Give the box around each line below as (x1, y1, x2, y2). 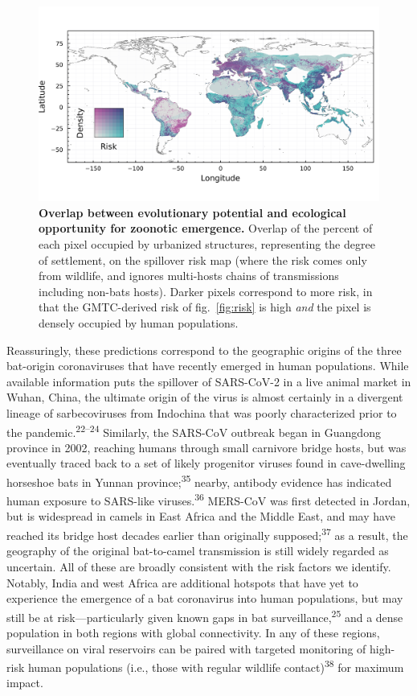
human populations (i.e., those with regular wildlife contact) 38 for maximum (27, 657, 404, 675)
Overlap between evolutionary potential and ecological (39, 204, 346, 220)
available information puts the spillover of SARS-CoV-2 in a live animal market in (6, 373, 411, 389)
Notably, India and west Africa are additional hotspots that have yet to (6, 574, 358, 591)
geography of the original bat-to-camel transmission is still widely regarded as (6, 542, 389, 559)
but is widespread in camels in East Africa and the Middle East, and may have (6, 508, 395, 525)
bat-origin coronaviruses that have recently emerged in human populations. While (6, 357, 409, 374)
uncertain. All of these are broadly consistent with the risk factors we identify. (6, 558, 391, 575)
